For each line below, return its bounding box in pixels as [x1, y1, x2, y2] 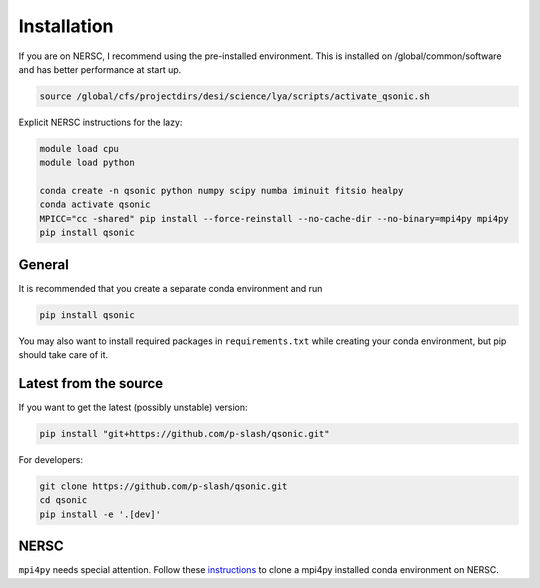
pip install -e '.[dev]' [39, 508, 162, 520]
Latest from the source [18, 375, 164, 392]
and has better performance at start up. [18, 63, 182, 75]
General [18, 256, 70, 273]
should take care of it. [18, 349, 109, 361]
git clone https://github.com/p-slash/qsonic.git [39, 480, 288, 492]
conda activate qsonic [39, 199, 151, 210]
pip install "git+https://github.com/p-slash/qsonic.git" [39, 428, 330, 439]
